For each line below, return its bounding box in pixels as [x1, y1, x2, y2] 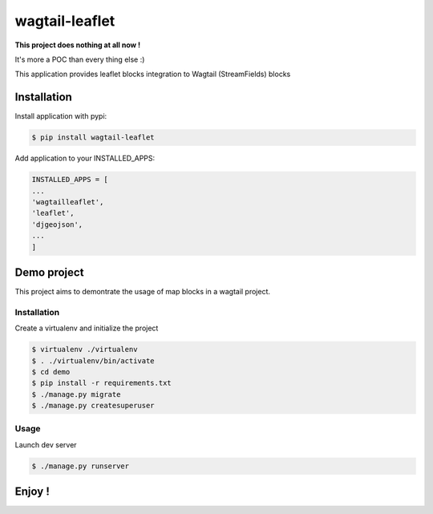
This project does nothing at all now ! [14, 40, 141, 50]
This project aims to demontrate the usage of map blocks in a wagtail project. [14, 287, 271, 297]
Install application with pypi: [14, 111, 107, 121]
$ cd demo [31, 367, 71, 376]
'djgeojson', [31, 220, 83, 229]
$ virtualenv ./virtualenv [31, 345, 138, 354]
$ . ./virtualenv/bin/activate [31, 356, 156, 365]
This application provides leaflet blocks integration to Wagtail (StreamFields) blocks [14, 69, 291, 79]
